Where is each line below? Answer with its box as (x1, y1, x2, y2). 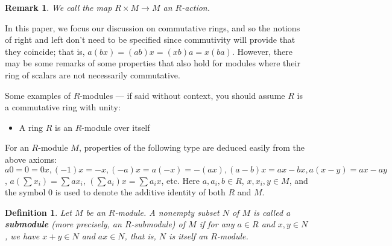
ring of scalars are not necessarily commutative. (5, 68, 180, 81)
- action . (182, 1, 210, 13)
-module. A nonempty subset (115, 206, 220, 218)
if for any (199, 218, 235, 230)
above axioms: (5, 153, 57, 165)
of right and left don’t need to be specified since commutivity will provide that (5, 33, 296, 46)
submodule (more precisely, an (5, 218, 122, 230)
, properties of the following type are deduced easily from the (78, 141, 305, 154)
